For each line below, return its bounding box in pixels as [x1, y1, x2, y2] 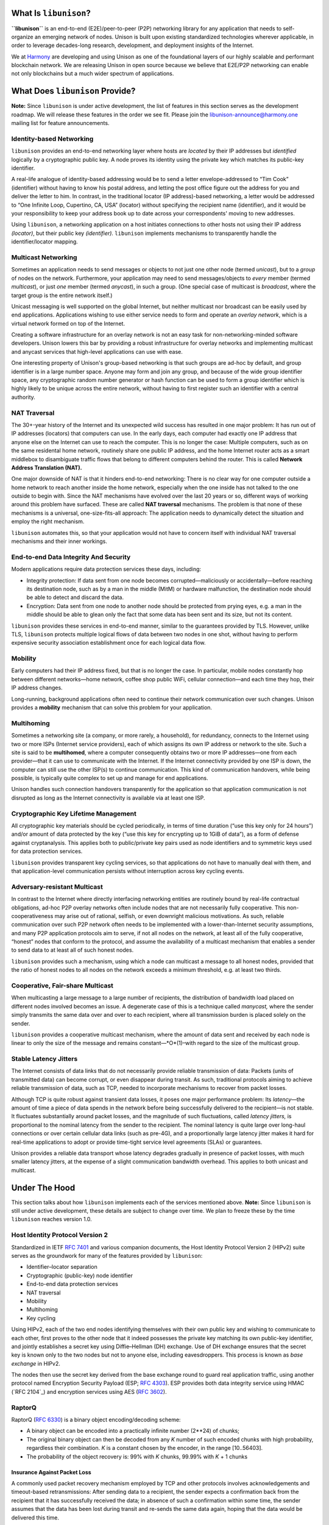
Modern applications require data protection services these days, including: [11, 565, 201, 573]
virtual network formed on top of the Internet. [11, 320, 125, 327]
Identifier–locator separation [26, 1263, 97, 1271]
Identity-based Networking [11, 134, 94, 143]
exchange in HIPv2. [11, 1360, 60, 1367]
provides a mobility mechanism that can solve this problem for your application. [11, 704, 213, 711]
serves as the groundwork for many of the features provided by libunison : [11, 1252, 203, 1259]
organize [11, 33, 34, 40]
